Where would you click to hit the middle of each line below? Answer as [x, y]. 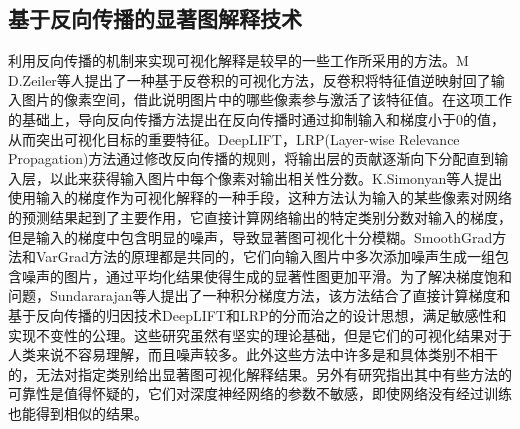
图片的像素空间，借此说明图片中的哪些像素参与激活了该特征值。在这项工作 [266, 99]
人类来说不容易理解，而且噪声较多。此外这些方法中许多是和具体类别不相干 [253, 354]
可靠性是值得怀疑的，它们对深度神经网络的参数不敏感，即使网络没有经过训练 [260, 393]
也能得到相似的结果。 [78, 412]
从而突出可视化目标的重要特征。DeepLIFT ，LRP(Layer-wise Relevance [234, 138]
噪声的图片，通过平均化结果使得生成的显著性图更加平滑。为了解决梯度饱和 [266, 275]
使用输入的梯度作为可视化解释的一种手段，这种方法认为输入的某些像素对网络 [260, 197]
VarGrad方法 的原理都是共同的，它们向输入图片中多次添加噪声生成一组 [265, 256]
